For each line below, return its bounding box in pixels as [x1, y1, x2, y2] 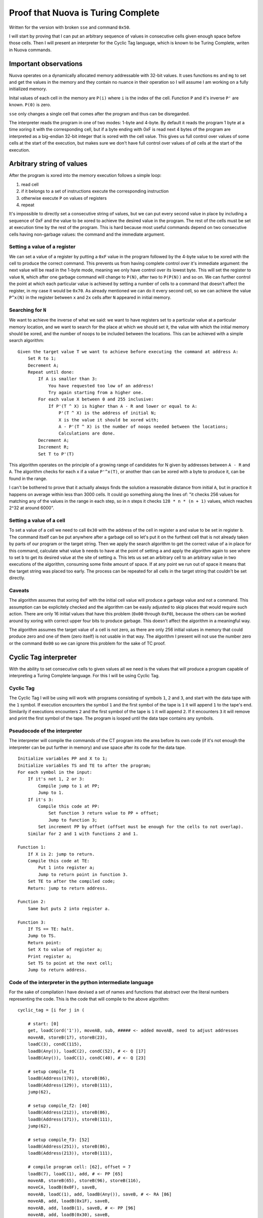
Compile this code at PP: [38, 803, 100, 809]
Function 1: [18, 844, 46, 850]
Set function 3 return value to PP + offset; [48, 810, 159, 816]
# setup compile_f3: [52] [27, 1137, 90, 1142]
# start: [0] [27, 1021, 59, 1027]
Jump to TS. [27, 933, 56, 939]
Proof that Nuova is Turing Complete [9, 7, 160, 18]
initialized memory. [9, 86, 47, 92]
